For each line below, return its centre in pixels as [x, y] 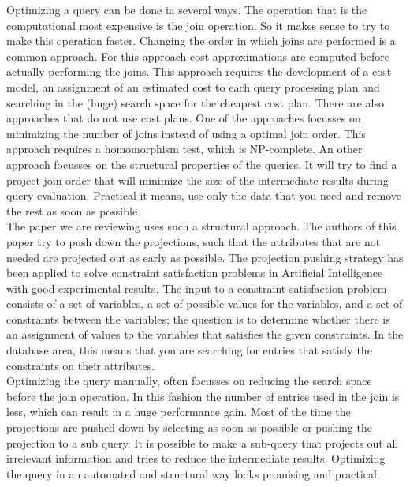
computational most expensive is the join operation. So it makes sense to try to [198, 25]
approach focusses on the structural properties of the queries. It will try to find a [202, 164]
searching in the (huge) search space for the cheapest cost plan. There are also [195, 102]
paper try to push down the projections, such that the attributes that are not [194, 241]
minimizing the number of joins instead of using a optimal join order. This [186, 133]
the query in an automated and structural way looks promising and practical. [193, 473]
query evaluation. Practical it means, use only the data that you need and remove [204, 195]
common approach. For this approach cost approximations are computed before [198, 56]
